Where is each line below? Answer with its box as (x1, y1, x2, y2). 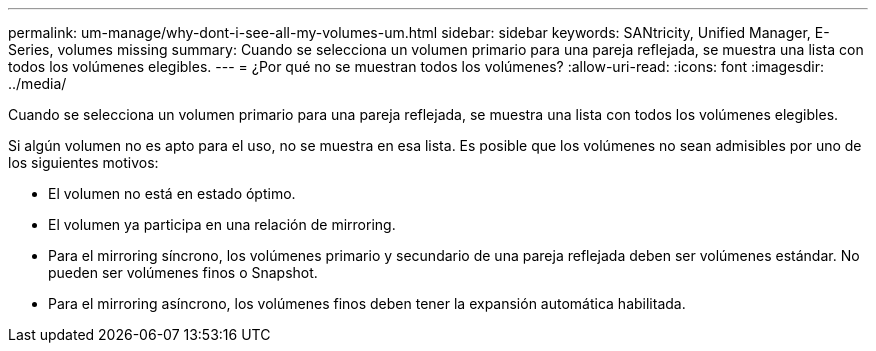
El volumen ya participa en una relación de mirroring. (48, 216, 396, 233)
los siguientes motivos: (8, 154, 159, 171)
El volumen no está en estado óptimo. (48, 185, 296, 202)
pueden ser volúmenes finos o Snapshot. (48, 264, 318, 281)
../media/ (8, 75, 67, 92)
